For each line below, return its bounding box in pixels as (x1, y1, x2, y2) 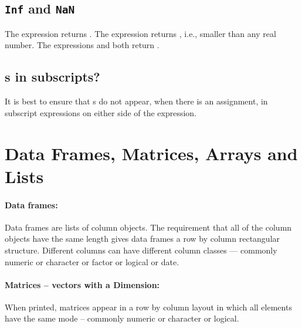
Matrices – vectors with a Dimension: (5, 278, 160, 290)
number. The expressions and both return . (5, 39, 160, 51)
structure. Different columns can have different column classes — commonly (5, 244, 277, 256)
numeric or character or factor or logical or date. (5, 255, 179, 268)
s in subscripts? (5, 67, 100, 86)
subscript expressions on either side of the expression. (5, 106, 197, 119)
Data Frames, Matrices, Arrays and (5, 141, 298, 165)
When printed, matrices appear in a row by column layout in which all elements (5, 300, 292, 313)
